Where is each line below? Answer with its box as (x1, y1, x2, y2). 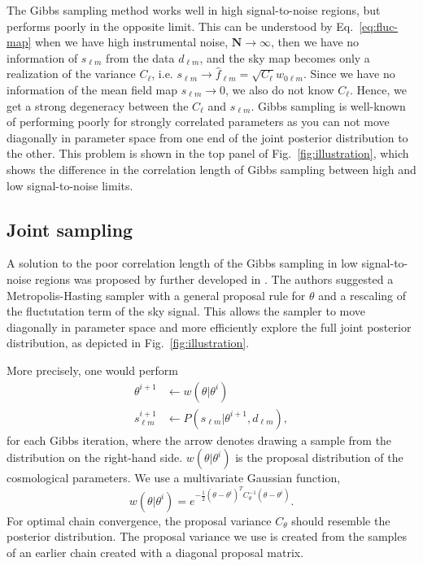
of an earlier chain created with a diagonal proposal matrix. (7, 543, 304, 560)
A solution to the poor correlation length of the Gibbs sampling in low (7, 255, 358, 272)
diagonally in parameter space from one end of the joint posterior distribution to (7, 128, 408, 146)
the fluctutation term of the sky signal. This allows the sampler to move (7, 303, 366, 320)
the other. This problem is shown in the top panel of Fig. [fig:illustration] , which (7, 145, 409, 162)
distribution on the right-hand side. (7, 449, 183, 466)
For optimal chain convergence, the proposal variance (7, 512, 272, 529)
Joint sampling (7, 216, 133, 242)
